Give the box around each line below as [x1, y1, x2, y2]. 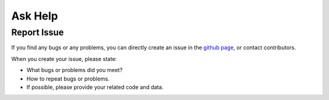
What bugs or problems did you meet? [26, 66, 123, 74]
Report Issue [11, 27, 64, 38]
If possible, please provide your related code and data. [26, 83, 164, 91]
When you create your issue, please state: [11, 55, 117, 62]
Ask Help [11, 9, 58, 23]
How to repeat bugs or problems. [26, 75, 110, 82]
